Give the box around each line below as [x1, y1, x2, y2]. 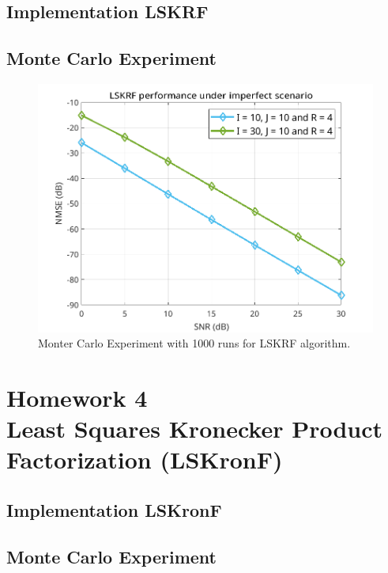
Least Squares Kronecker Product [6, 412, 383, 445]
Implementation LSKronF [6, 497, 222, 522]
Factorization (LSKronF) [6, 443, 283, 476]
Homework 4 [6, 381, 148, 413]
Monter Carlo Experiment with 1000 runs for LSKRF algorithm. [38, 335, 351, 351]
